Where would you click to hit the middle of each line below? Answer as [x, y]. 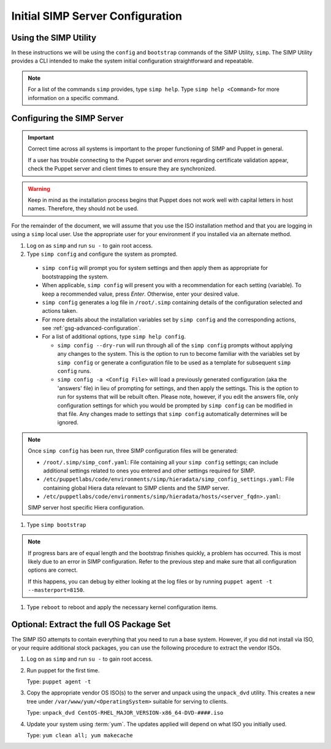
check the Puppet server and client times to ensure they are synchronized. [122, 169]
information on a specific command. [74, 98]
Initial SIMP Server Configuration [97, 16]
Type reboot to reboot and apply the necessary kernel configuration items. [122, 607]
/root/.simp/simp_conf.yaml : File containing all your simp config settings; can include [161, 462]
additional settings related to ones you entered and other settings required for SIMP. [149, 471]
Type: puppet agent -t [59, 682]
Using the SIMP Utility [54, 38]
